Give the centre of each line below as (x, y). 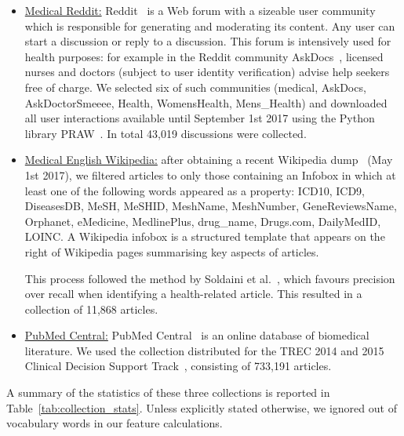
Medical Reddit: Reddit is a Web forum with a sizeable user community (200, 10)
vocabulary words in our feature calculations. (115, 423)
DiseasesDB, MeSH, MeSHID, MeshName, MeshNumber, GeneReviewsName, (211, 206)
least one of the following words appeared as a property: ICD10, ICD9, (195, 190)
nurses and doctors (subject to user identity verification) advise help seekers (207, 72)
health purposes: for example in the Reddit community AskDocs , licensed (204, 56)
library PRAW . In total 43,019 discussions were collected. (166, 133)
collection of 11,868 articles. (91, 309)
